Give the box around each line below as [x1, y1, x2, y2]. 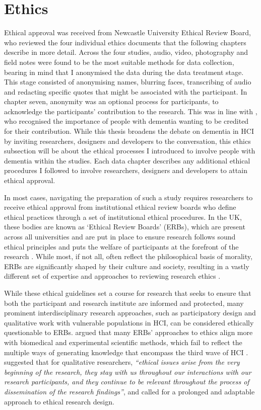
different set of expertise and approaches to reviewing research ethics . [4, 271, 221, 281]
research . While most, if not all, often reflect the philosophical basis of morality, [4, 251, 252, 262]
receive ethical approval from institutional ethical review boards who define [4, 202, 236, 212]
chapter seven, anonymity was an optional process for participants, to [4, 96, 219, 107]
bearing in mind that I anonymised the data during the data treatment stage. [4, 66, 244, 77]
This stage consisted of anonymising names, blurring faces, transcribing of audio [4, 76, 251, 87]
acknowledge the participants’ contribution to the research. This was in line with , [4, 106, 257, 116]
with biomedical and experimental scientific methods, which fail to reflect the [4, 337, 242, 347]
